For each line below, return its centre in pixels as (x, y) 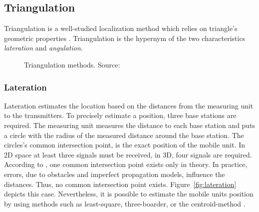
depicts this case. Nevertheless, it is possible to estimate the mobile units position (129, 194)
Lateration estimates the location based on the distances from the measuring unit (129, 105)
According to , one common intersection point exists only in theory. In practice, (126, 164)
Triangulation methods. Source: (72, 64)
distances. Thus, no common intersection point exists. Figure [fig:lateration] (120, 184)
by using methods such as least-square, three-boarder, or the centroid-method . (125, 203)
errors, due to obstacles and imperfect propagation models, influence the (115, 174)
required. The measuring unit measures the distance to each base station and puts (130, 125)
